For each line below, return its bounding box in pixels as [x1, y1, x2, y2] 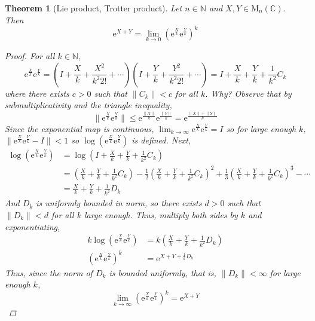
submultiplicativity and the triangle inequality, [5, 99, 172, 111]
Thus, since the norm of [5, 266, 93, 279]
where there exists [5, 87, 69, 99]
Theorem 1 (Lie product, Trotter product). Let [5, 2, 182, 14]
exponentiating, [5, 220, 60, 233]
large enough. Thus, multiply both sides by [84, 208, 238, 221]
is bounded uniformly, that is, [109, 266, 216, 279]
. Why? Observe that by [205, 87, 292, 99]
